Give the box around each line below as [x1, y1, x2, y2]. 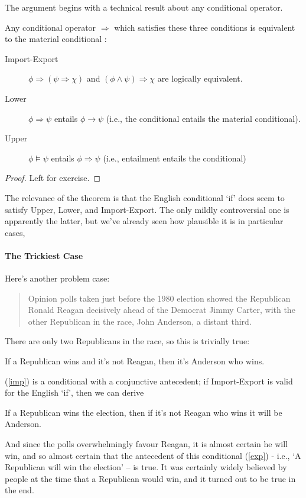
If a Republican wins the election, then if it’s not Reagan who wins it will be [5, 406, 282, 418]
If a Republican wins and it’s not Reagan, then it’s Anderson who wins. [5, 355, 265, 367]
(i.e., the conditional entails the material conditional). [106, 112, 301, 124]
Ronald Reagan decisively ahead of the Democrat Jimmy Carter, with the [28, 303, 295, 316]
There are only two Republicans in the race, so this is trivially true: [5, 335, 250, 347]
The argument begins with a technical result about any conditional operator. [5, 1, 283, 13]
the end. [5, 484, 34, 496]
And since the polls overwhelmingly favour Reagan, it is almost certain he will [5, 438, 288, 450]
